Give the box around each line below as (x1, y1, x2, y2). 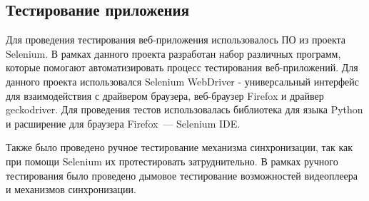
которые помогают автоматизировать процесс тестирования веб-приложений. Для (6, 60, 358, 75)
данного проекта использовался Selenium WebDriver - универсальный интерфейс (6, 73, 360, 88)
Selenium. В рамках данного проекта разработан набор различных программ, (6, 46, 341, 61)
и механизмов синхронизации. (6, 182, 136, 197)
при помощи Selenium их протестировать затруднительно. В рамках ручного (6, 153, 338, 168)
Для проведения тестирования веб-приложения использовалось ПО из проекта (6, 32, 346, 47)
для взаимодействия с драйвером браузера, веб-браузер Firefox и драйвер (6, 88, 324, 103)
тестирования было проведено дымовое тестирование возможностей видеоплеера (6, 167, 358, 182)
